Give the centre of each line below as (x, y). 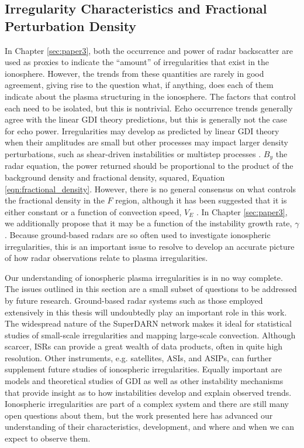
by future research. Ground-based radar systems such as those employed (134, 300)
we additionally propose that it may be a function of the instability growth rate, (148, 223)
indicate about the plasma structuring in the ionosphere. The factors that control (150, 96)
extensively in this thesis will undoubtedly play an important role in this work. (146, 312)
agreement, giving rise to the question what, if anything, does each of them (139, 85)
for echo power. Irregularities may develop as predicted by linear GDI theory (142, 130)
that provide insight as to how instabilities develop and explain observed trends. (148, 392)
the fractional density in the (55, 200)
